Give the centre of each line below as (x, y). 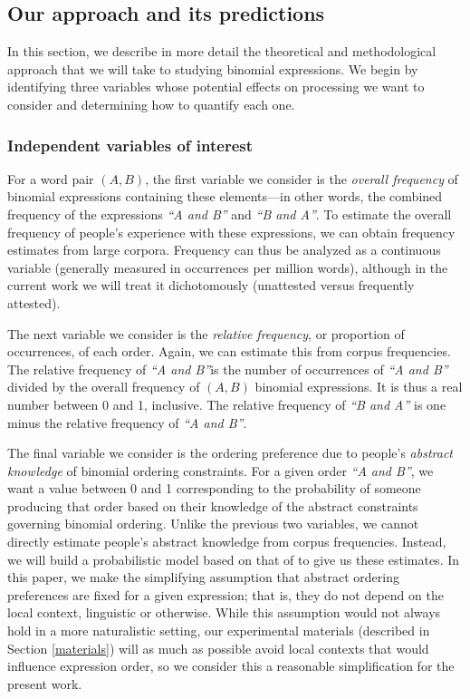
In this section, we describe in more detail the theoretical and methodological (222, 51)
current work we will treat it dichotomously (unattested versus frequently (211, 285)
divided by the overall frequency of (104, 387)
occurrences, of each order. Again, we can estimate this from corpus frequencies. (229, 351)
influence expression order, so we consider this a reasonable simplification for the (231, 666)
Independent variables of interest (130, 145)
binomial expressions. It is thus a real (359, 387)
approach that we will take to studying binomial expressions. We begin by (213, 68)
